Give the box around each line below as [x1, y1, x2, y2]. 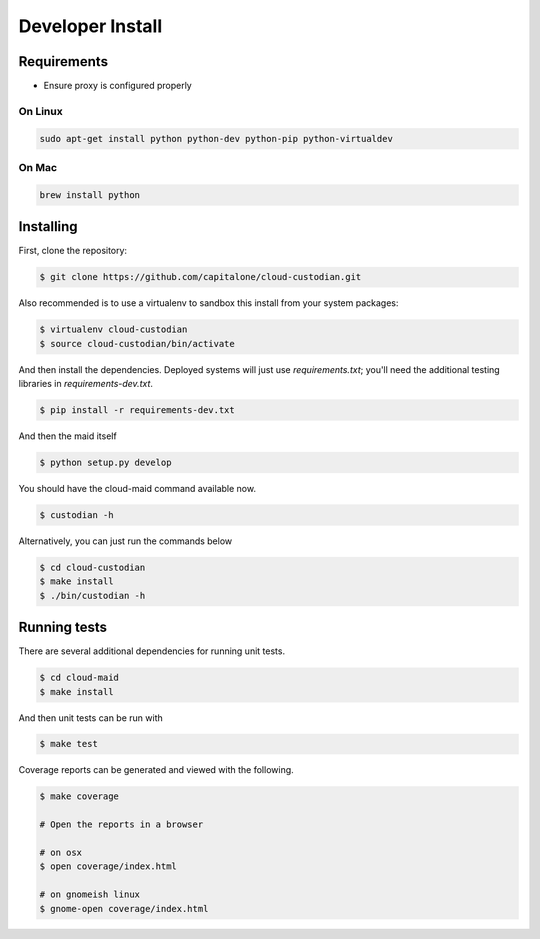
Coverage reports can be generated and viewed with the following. [18, 764, 294, 776]
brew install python [39, 189, 140, 200]
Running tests [18, 619, 108, 636]
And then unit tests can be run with [18, 711, 164, 724]
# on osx [39, 847, 83, 859]
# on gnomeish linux [39, 889, 140, 900]
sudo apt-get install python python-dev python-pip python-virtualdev [39, 133, 394, 144]
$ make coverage [39, 791, 120, 802]
